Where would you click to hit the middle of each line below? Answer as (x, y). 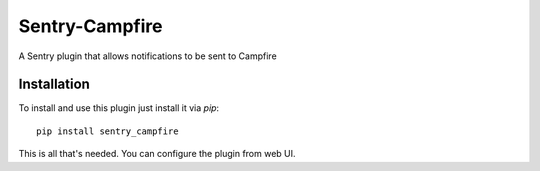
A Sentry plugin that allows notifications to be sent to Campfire (147, 56)
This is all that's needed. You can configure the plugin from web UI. (157, 154)
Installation (54, 84)
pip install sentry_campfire (107, 131)
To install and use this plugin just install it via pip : (119, 108)
